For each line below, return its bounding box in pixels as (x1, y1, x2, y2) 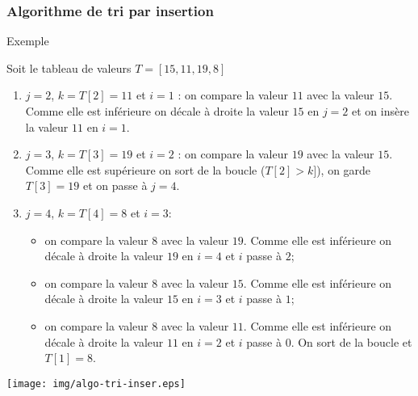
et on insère (351, 103, 409, 119)
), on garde (316, 161, 371, 178)
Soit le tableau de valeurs (6, 59, 132, 76)
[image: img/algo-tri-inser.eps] (6, 377, 186, 390)
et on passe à (82, 177, 148, 194)
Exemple (6, 32, 49, 49)
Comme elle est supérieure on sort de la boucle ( (25, 161, 265, 178)
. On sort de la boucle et (291, 333, 412, 350)
